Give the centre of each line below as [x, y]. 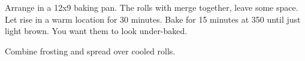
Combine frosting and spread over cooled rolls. [90, 51]
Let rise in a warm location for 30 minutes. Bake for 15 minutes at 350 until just [153, 19]
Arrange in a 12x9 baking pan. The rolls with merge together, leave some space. [152, 7]
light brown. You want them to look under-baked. [96, 31]
